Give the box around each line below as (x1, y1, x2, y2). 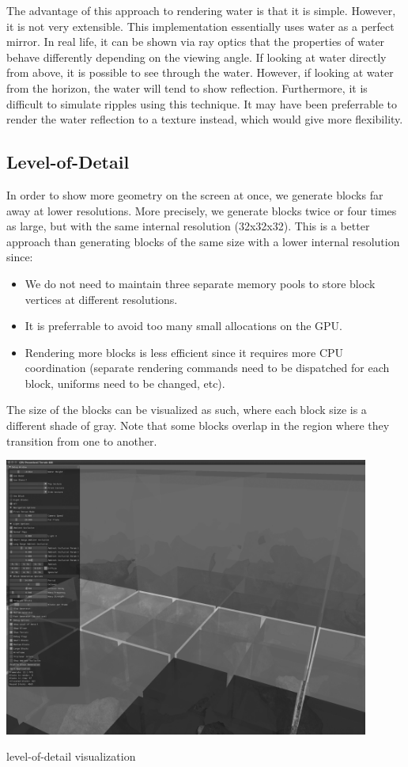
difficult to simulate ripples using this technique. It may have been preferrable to (6, 95, 397, 112)
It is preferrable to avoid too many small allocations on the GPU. (25, 317, 342, 334)
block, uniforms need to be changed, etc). (25, 374, 225, 391)
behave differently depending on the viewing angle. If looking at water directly (6, 48, 387, 65)
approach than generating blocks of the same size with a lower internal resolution (6, 233, 400, 249)
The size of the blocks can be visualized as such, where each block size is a (6, 401, 367, 418)
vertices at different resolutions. (25, 290, 178, 307)
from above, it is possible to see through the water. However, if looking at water (6, 64, 394, 81)
